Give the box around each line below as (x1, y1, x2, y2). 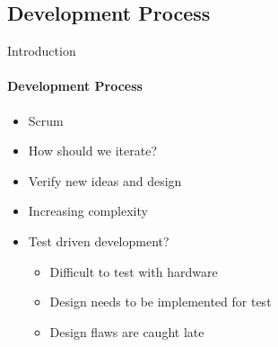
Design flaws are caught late (49, 322, 204, 341)
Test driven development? (28, 231, 169, 250)
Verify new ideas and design (28, 171, 182, 190)
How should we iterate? (28, 141, 158, 160)
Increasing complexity (28, 201, 148, 220)
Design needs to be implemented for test (49, 292, 272, 311)
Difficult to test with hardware (49, 262, 218, 280)
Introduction (7, 41, 76, 60)
